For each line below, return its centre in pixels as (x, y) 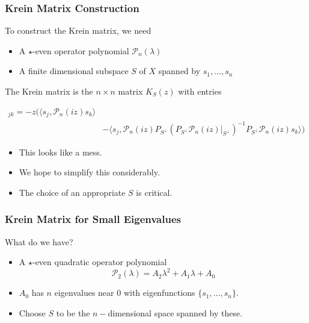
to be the (73, 312)
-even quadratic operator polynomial (99, 262)
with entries (200, 91)
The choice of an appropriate (72, 192)
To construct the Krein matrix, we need (78, 30)
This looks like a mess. (60, 152)
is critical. (154, 192)
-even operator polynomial (81, 50)
